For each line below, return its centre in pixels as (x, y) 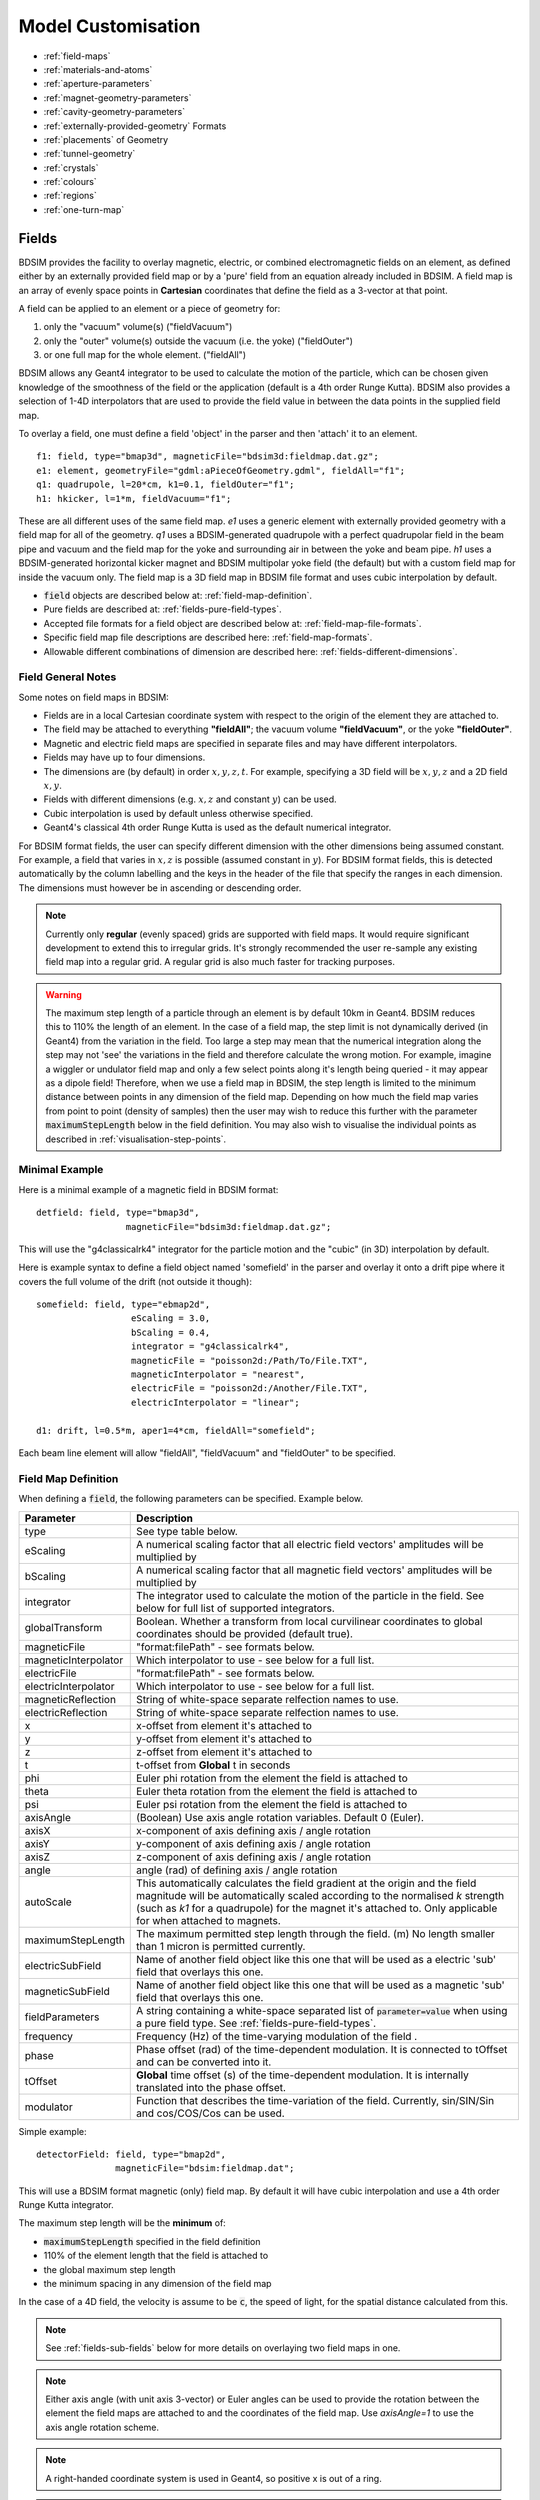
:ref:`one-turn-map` (84, 209)
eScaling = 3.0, (170, 1318)
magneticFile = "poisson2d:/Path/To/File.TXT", (249, 1360)
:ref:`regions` (70, 196)
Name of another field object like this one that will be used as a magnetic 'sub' (320, 1985)
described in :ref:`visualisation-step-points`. (136, 1139)
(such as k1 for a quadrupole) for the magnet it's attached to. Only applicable (317, 1908)
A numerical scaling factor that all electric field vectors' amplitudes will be (310, 1544)
